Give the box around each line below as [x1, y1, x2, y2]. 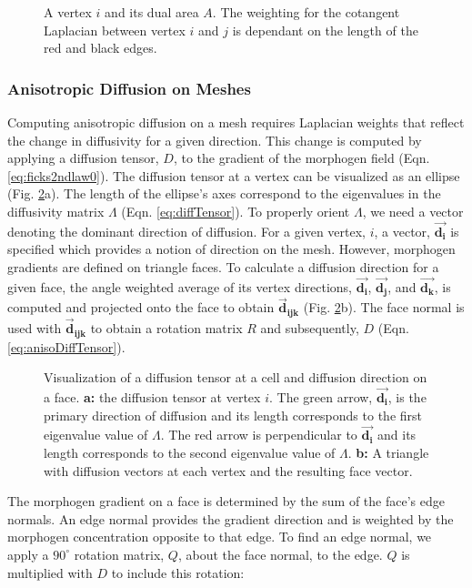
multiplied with [7, 563, 93, 582]
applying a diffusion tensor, [7, 148, 159, 167]
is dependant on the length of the [232, 20, 418, 39]
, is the [387, 387, 427, 406]
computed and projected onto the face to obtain [7, 298, 275, 317]
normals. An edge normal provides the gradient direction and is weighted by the [7, 509, 454, 528]
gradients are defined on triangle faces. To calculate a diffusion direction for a [7, 257, 439, 276]
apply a [7, 544, 49, 563]
